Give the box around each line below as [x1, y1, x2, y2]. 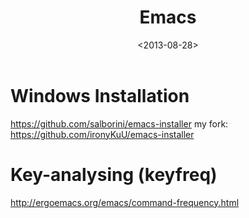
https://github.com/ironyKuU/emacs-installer [10, 128, 195, 140]
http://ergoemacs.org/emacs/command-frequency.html [10, 196, 240, 208]
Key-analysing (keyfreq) [10, 163, 218, 186]
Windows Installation [10, 84, 190, 107]
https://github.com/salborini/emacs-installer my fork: [10, 117, 229, 130]
